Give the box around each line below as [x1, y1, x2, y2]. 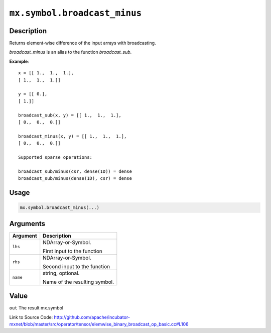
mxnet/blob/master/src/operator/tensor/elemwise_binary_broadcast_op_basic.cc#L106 [9, 321, 189, 327]
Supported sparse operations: [18, 154, 93, 160]
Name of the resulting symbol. [43, 278, 114, 285]
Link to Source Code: [9, 314, 53, 320]
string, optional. [43, 269, 80, 276]
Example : [9, 58, 30, 64]
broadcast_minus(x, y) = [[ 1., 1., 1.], [18, 133, 127, 139]
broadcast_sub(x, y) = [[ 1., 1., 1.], [18, 112, 121, 118]
